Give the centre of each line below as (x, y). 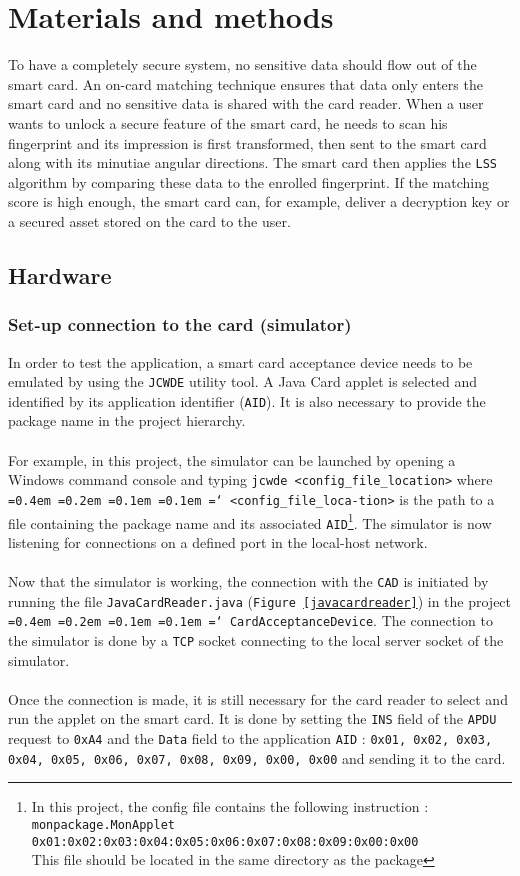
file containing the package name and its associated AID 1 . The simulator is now (250, 521)
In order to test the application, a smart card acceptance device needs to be (240, 361)
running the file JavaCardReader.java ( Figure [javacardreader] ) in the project (260, 600)
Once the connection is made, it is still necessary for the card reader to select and (258, 698)
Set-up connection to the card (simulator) (180, 324)
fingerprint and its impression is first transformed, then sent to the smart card (247, 142)
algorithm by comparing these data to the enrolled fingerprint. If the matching (248, 181)
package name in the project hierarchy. (127, 420)
